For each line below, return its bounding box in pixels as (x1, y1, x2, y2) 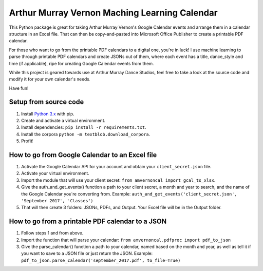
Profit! (21, 138, 34, 144)
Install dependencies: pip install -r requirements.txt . (21, 124, 146, 130)
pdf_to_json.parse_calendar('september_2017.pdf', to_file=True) (21, 257, 181, 263)
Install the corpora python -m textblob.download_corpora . (21, 131, 150, 137)
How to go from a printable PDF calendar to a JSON (9, 217, 167, 226)
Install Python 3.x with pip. (21, 111, 75, 116)
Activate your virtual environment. (21, 171, 90, 176)
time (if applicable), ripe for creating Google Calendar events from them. (9, 60, 154, 66)
